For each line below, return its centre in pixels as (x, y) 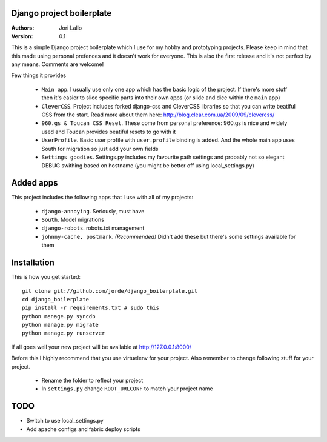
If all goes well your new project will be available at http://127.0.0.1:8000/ (101, 347)
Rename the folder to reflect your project (92, 380)
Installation (33, 263)
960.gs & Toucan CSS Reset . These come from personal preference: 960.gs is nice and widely (164, 123)
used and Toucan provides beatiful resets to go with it (109, 132)
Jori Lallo (71, 28)
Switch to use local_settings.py (65, 421)
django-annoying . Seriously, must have (93, 211)
